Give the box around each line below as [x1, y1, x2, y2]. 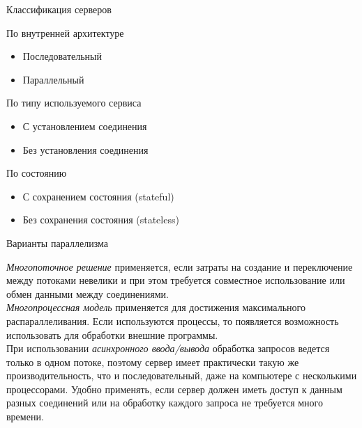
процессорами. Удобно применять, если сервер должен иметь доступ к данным [6, 381, 342, 396]
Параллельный [22, 72, 84, 86]
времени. [6, 409, 44, 424]
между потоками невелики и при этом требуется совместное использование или [6, 273, 345, 287]
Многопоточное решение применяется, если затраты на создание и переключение [6, 259, 353, 274]
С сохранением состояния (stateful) [22, 189, 174, 203]
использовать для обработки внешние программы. [6, 327, 218, 342]
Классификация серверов [6, 2, 112, 16]
